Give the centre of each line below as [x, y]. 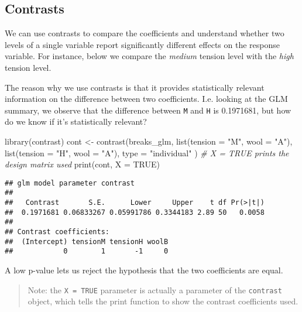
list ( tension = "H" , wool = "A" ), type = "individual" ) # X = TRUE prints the [147, 152]
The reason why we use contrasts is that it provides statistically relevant [135, 87]
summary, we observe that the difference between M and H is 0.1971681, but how [148, 110]
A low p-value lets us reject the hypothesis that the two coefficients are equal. [144, 270]
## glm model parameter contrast [70, 183]
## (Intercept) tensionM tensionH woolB [87, 241]
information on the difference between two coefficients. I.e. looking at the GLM [146, 99]
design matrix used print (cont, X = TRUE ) [83, 164]
